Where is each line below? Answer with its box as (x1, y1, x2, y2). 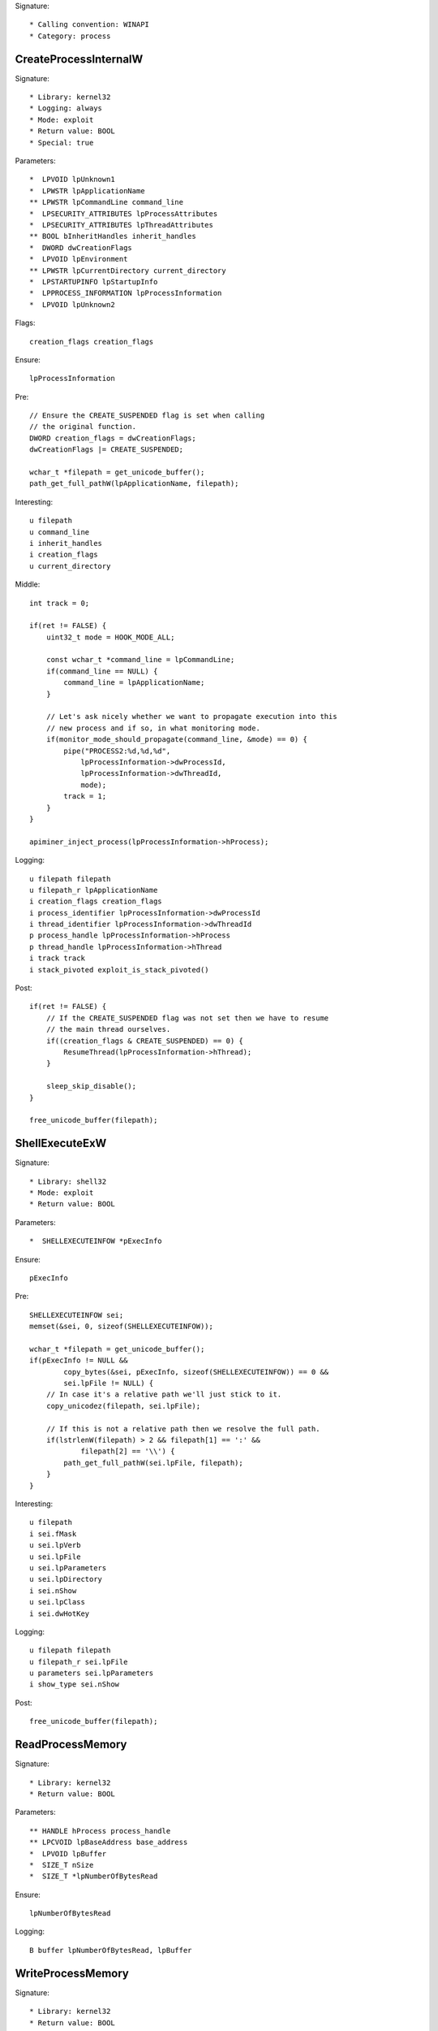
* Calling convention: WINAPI (29, 20, 150, 29)
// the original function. (29, 422, 137, 431)
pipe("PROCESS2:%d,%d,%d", (63, 746, 171, 756)
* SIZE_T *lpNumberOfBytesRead (29, 1872, 158, 1881)
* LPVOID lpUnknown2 (29, 300, 115, 309)
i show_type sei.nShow (29, 1680, 120, 1689)
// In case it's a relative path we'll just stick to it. (45, 1390, 282, 1399)
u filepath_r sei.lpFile (29, 1657, 128, 1666)
